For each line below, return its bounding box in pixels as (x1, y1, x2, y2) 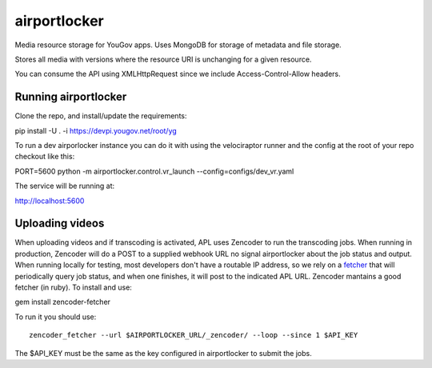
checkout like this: (14, 152, 75, 162)
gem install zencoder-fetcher (14, 297, 111, 307)
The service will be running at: (14, 181, 115, 191)
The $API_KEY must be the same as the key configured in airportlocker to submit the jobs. (14, 348, 312, 358)
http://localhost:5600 (14, 196, 85, 206)
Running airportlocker (14, 90, 127, 104)
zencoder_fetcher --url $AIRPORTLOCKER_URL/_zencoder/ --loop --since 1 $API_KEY (29, 330, 358, 340)
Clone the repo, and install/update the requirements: (14, 111, 187, 121)
